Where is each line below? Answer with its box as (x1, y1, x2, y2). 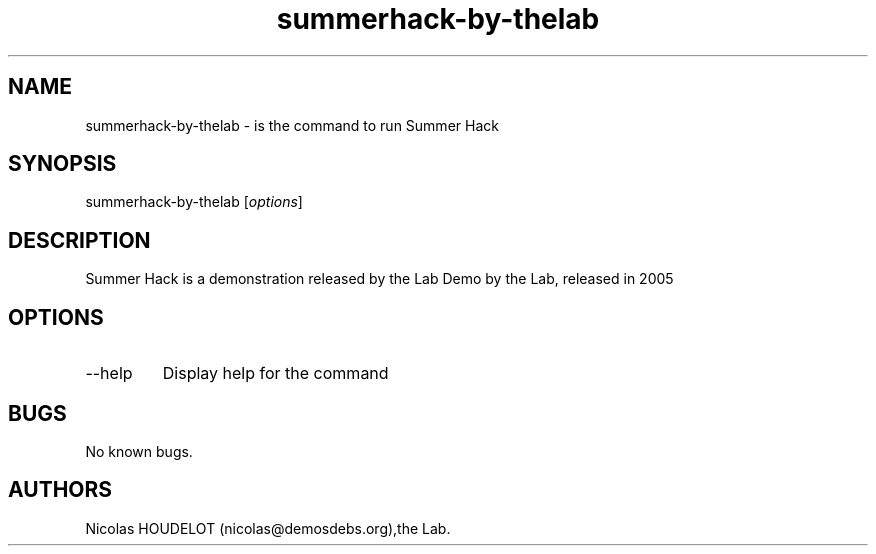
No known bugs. (85, 442, 193, 460)
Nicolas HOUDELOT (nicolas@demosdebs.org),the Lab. (85, 519, 451, 537)
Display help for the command (162, 363, 389, 384)
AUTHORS (8, 477, 113, 503)
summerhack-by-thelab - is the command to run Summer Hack (85, 116, 499, 134)
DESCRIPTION (8, 227, 151, 253)
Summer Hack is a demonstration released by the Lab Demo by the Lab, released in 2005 (85, 270, 674, 288)
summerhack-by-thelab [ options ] (85, 193, 303, 211)
